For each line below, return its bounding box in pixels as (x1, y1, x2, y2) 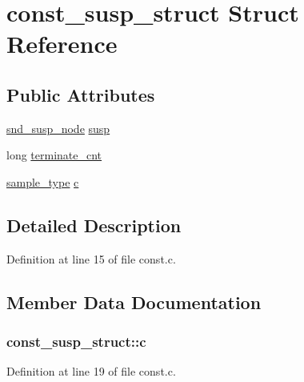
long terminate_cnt (6, 147, 102, 163)
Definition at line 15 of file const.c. (6, 250, 176, 267)
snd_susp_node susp (6, 119, 110, 136)
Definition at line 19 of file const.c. (6, 363, 176, 380)
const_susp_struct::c (6, 332, 146, 352)
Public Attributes (6, 82, 155, 107)
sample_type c (6, 173, 79, 190)
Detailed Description (6, 212, 182, 237)
